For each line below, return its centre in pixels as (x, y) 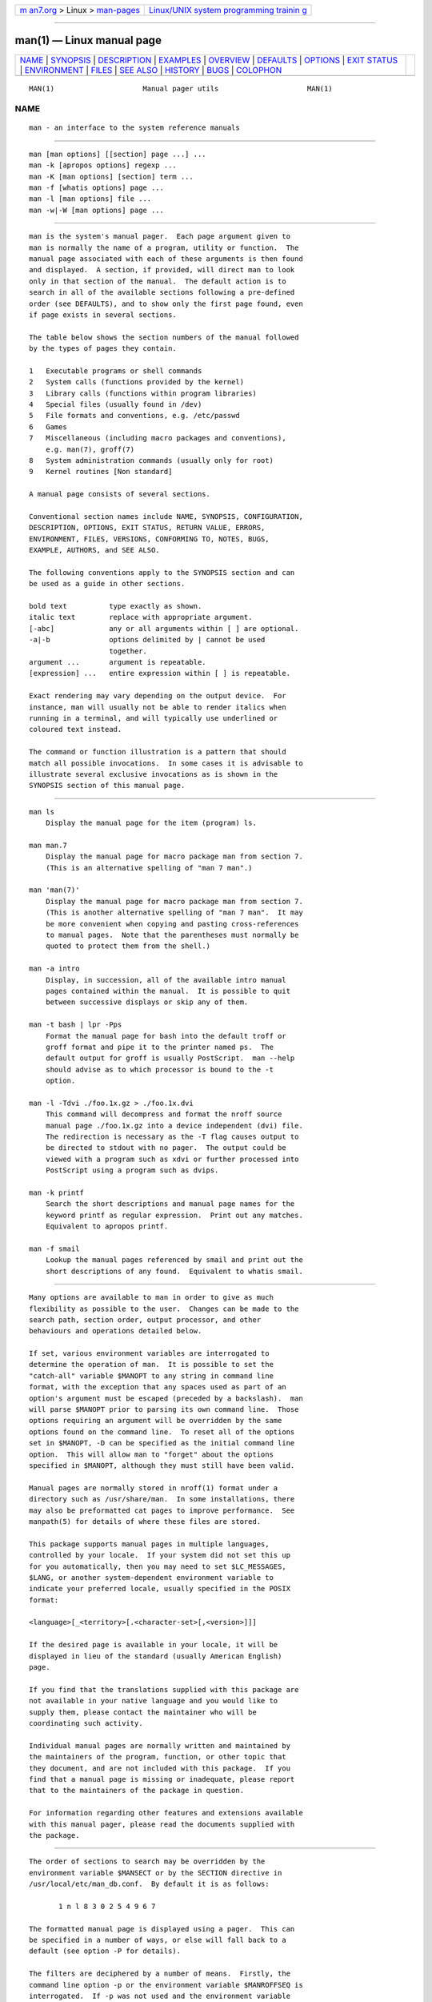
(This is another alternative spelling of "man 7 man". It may (174, 913)
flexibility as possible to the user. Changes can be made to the (164, 1309)
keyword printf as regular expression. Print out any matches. (174, 1215)
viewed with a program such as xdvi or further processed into (172, 1159)
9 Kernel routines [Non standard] (101, 472)
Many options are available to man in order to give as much (151, 1298)
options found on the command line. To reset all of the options (162, 1432)
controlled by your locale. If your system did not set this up (160, 1555)
